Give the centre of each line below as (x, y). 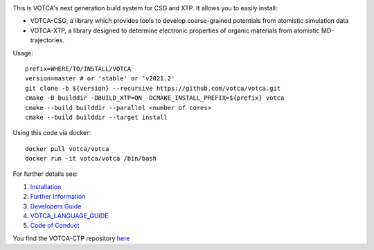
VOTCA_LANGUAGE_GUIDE (69, 216)
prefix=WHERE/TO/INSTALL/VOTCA (78, 69)
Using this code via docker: (52, 133)
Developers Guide (56, 206)
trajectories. (47, 40)
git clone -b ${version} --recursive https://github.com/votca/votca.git (153, 88)
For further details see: (45, 174)
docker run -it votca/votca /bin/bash (91, 159)
